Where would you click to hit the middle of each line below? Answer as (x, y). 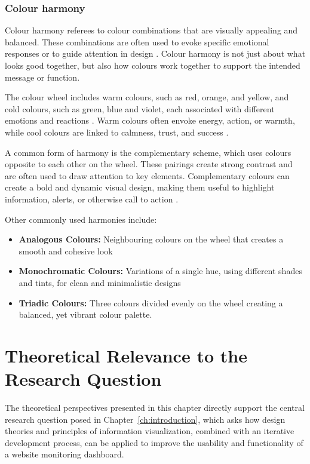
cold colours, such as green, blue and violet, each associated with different (140, 108)
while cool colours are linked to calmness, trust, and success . (117, 132)
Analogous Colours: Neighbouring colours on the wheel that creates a (151, 239)
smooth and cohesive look (66, 251)
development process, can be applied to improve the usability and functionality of (154, 442)
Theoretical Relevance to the (126, 355)
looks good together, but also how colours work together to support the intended (153, 65)
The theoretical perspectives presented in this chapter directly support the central (155, 407)
